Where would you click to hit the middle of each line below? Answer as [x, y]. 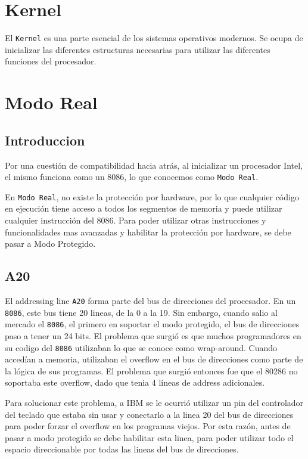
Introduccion [45, 140]
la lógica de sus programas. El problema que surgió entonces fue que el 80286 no [151, 370]
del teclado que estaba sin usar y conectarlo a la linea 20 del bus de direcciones [149, 414]
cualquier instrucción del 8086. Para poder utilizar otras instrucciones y [136, 220]
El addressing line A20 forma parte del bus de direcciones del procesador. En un [150, 301]
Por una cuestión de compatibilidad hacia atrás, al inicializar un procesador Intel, [154, 165]
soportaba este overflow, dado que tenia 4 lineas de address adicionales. [135, 382]
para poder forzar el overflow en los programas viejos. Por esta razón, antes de [148, 426]
